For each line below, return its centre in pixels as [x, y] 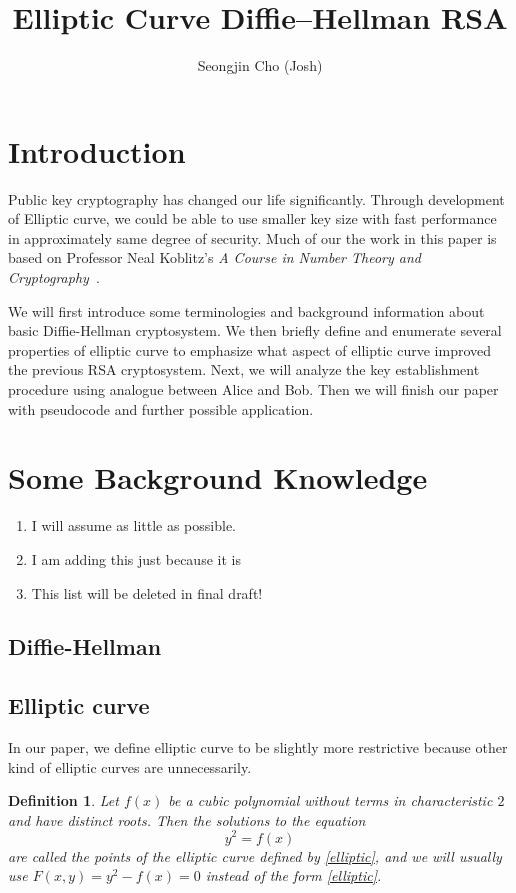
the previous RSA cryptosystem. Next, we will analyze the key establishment [244, 369]
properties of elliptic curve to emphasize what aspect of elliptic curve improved [250, 349]
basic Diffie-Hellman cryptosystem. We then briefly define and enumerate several [255, 330]
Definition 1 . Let [63, 800]
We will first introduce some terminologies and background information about [246, 310]
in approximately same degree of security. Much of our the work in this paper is [252, 237]
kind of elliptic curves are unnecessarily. [130, 766]
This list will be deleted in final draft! [147, 592]
